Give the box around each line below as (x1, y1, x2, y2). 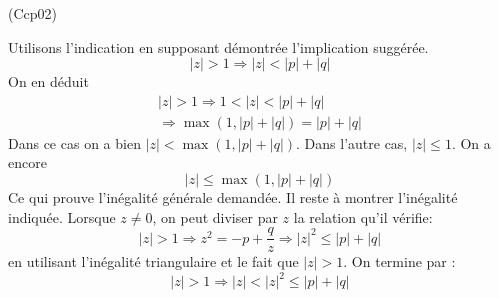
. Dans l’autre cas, (296, 132, 408, 153)
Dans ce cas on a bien (8, 132, 141, 153)
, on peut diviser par (152, 206, 278, 227)
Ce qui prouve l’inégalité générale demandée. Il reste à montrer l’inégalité (8, 187, 458, 208)
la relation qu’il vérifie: (293, 206, 433, 227)
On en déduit (8, 71, 89, 92)
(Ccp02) (8, 3, 57, 23)
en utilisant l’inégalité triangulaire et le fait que (8, 251, 299, 272)
